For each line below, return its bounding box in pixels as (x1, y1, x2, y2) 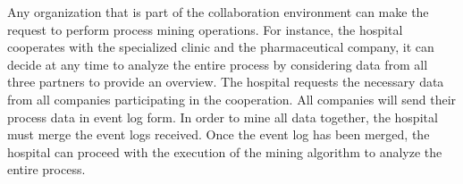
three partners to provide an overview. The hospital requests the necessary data (7, 72, 444, 91)
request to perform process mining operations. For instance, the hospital (7, 20, 403, 38)
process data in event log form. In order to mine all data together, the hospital (7, 107, 438, 126)
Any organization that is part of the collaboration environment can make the (7, 3, 429, 21)
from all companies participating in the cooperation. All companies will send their (7, 89, 457, 108)
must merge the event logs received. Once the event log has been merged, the (7, 125, 430, 144)
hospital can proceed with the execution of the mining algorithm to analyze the (7, 142, 442, 161)
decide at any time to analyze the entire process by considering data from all (7, 54, 428, 73)
